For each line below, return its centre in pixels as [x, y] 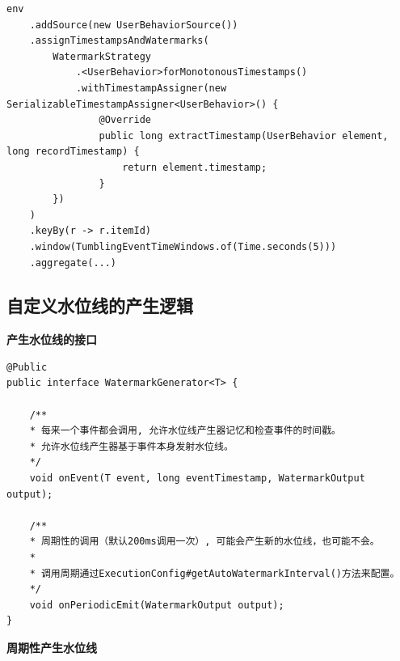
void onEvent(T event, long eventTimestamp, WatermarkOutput [197, 479]
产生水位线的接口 [52, 339]
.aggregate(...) [73, 263]
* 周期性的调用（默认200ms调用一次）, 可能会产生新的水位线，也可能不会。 [204, 542]
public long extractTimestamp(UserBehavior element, [244, 136]
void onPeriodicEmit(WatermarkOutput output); [157, 605]
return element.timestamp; [195, 167]
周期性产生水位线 [52, 647]
